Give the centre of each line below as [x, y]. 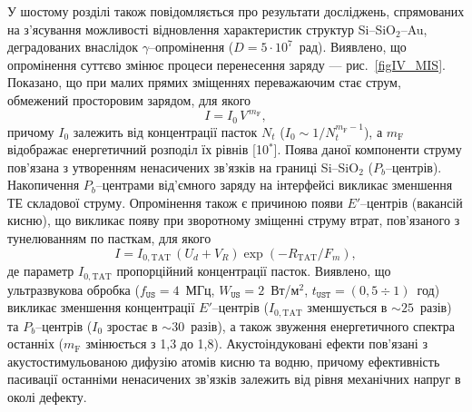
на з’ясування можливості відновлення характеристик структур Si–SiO [202, 29]
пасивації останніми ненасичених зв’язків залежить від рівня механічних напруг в [234, 379]
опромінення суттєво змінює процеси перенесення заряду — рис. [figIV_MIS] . [226, 64]
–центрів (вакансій [412, 202]
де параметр [41, 271]
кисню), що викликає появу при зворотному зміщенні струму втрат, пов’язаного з [234, 220]
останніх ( [36, 343]
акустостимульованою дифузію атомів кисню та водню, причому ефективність [224, 361]
